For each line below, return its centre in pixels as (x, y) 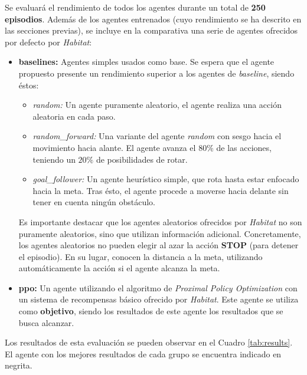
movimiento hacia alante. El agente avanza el (114, 147)
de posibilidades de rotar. (142, 159)
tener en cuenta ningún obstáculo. (94, 202)
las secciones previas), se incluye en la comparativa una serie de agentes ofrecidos (151, 30)
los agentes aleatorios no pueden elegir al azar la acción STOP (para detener (159, 245)
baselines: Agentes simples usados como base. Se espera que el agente (146, 62)
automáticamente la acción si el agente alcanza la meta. (119, 268)
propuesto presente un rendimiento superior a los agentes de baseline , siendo (156, 73)
